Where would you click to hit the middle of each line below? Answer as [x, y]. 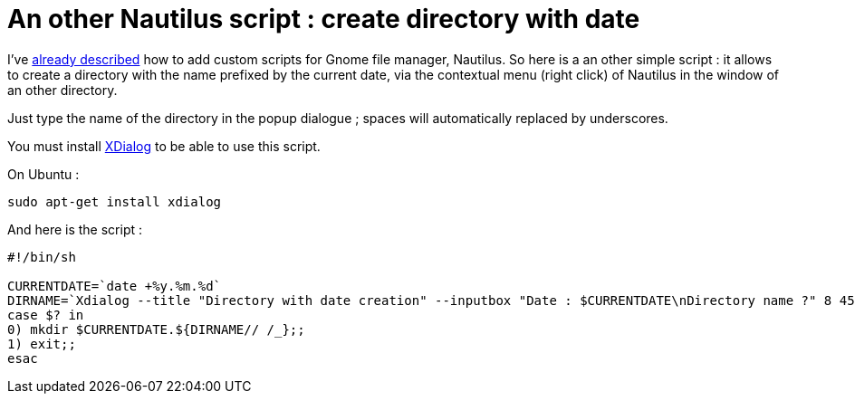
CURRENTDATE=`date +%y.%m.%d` [115, 286]
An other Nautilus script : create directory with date [324, 19]
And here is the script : [75, 229]
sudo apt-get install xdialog [115, 201]
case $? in [46, 315]
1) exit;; [42, 344]
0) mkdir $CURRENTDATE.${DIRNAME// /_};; [156, 329]
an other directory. [62, 90]
